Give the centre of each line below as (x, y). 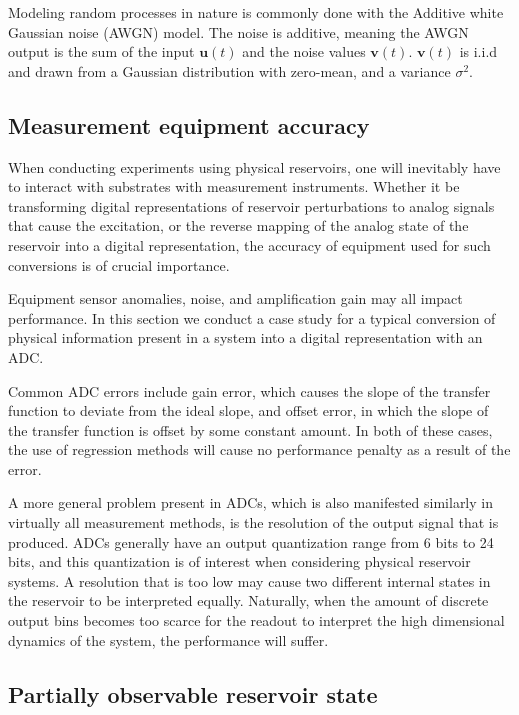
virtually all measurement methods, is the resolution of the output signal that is (253, 522)
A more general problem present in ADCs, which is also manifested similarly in (250, 502)
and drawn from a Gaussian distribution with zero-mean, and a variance (229, 70)
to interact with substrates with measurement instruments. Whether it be (234, 186)
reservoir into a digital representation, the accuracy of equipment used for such (249, 244)
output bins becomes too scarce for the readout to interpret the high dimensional (256, 620)
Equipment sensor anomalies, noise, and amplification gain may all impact (235, 298)
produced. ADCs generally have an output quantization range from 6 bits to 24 (251, 541)
